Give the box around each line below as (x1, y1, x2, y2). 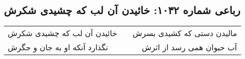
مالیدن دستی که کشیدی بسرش (132, 27, 237, 39)
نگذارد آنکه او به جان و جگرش (8, 41, 108, 53)
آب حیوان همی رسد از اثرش (142, 41, 237, 53)
